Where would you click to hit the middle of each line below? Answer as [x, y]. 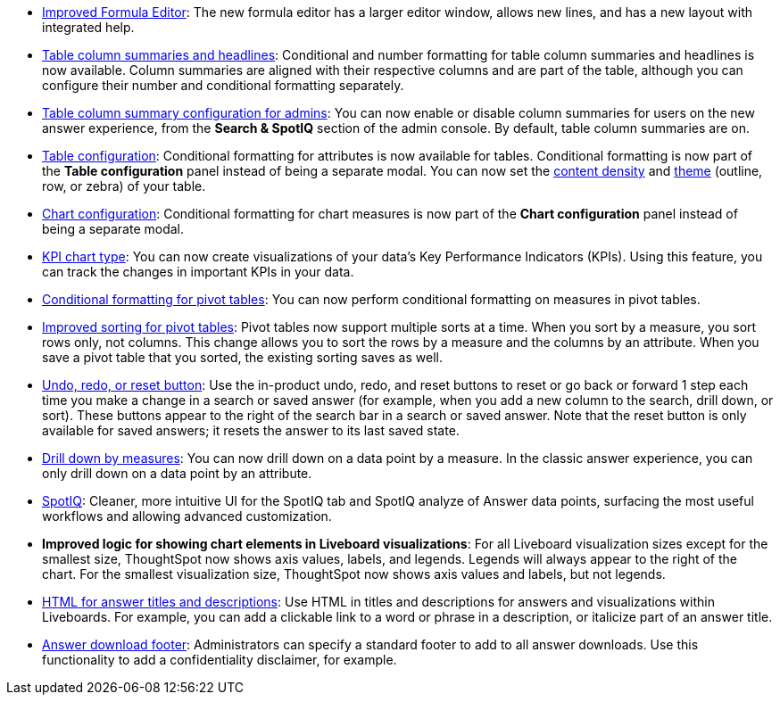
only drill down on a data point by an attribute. [177, 473]
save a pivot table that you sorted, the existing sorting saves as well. [242, 357]
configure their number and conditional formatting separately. [223, 85]
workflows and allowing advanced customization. [187, 516]
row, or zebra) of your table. [124, 186]
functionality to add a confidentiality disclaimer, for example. [220, 660]
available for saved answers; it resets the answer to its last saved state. [251, 430]
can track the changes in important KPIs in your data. [198, 272]
